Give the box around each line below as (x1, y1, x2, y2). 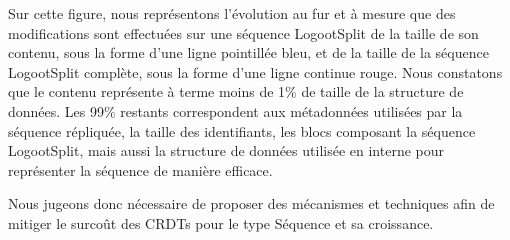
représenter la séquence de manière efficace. (8, 159, 273, 180)
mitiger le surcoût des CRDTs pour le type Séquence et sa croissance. (8, 212, 434, 233)
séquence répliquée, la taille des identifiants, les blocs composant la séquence (8, 120, 476, 141)
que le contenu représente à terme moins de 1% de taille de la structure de (8, 81, 464, 102)
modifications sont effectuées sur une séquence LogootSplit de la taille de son (8, 22, 479, 43)
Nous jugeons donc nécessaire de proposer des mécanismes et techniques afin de (8, 193, 495, 214)
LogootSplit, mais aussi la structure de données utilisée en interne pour (8, 140, 444, 161)
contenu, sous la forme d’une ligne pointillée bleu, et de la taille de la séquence (8, 42, 489, 63)
